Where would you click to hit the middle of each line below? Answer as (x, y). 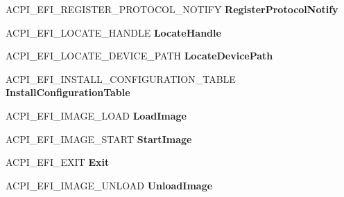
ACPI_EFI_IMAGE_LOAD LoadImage (96, 115)
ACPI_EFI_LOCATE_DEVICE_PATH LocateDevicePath (139, 56)
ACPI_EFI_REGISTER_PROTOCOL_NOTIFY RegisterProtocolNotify (172, 9)
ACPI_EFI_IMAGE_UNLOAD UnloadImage (109, 185)
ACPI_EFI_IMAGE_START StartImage (99, 139)
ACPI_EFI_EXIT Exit (58, 162)
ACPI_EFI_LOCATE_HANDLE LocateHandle (113, 32)
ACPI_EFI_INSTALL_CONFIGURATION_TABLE (121, 78)
